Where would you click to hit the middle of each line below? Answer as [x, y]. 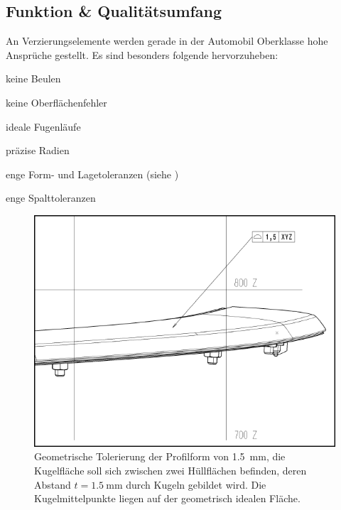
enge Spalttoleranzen [51, 198]
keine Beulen [33, 78]
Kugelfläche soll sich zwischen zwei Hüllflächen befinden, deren [170, 471]
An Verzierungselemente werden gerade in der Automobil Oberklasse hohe [167, 41]
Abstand [53, 484]
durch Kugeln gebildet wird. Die [196, 484]
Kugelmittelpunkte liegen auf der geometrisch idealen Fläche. [167, 498]
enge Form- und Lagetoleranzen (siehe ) [92, 174]
